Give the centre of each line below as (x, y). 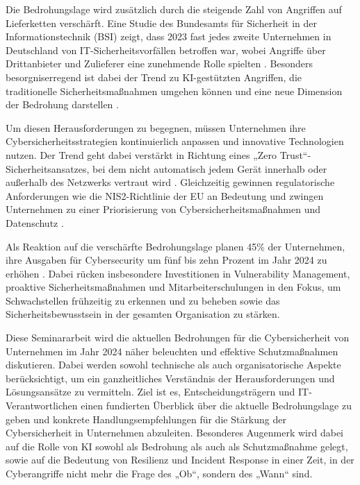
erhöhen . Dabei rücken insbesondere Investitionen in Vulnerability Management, (178, 273)
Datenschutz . (35, 222)
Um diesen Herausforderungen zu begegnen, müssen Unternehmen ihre (156, 127)
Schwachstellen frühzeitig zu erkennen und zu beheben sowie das (143, 300)
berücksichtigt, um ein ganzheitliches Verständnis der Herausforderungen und (170, 378)
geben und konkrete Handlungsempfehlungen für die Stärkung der (146, 419)
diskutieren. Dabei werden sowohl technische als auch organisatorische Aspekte (173, 365)
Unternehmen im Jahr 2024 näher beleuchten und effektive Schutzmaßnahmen (172, 351)
